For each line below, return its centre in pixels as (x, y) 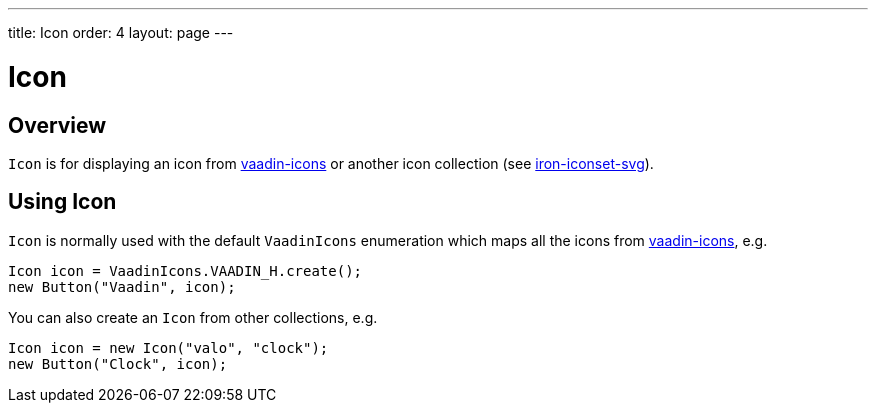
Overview (57, 125)
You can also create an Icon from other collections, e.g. (193, 317)
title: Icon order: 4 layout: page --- (121, 32)
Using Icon (62, 202)
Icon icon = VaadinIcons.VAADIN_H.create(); (185, 270)
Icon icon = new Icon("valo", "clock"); (168, 347)
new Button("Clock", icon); (118, 363)
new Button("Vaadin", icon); (122, 286)
